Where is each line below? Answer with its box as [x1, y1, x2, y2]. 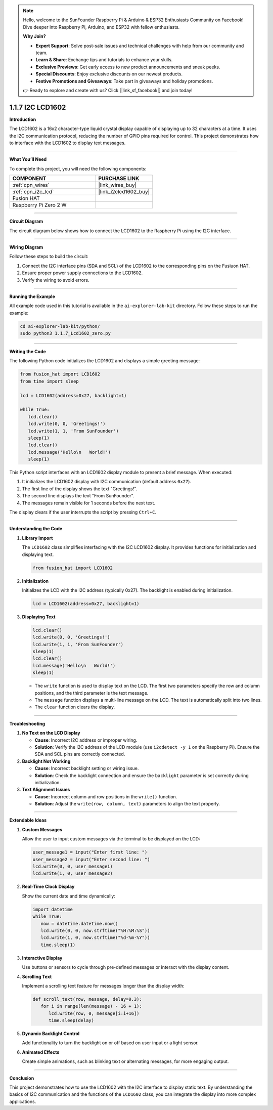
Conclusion [9, 1075, 34, 1081]
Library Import [22, 535, 53, 541]
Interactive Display [22, 955, 63, 961]
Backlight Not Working [22, 758, 71, 764]
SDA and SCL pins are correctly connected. [34, 751, 125, 757]
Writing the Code [9, 349, 47, 355]
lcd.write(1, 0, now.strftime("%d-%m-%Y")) [40, 935, 150, 941]
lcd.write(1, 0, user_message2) [32, 871, 113, 876]
